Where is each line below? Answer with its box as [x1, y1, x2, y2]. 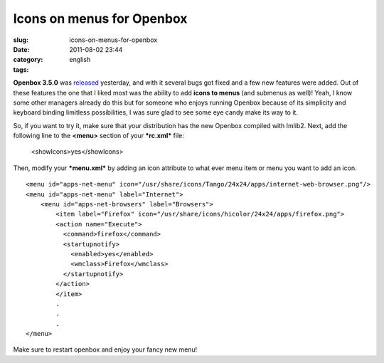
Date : [13, 45, 30, 53]
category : [13, 56, 43, 64]
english [69, 56, 91, 64]
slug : [13, 36, 28, 44]
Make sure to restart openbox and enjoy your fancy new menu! [13, 345, 198, 354]
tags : [13, 65, 29, 74]
